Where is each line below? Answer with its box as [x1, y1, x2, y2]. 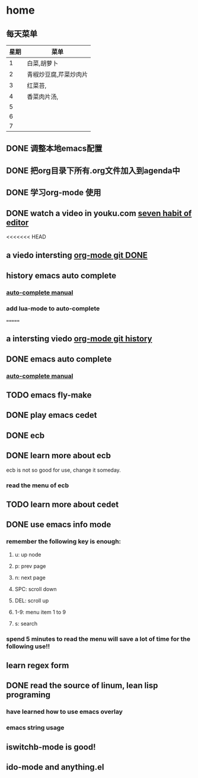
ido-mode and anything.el [6, 762, 104, 772]
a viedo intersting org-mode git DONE [6, 250, 148, 261]
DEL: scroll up [14, 597, 49, 604]
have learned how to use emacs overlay [6, 707, 123, 716]
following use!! [6, 642, 50, 650]
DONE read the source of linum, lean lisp [6, 681, 158, 691]
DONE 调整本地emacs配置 [6, 144, 103, 154]
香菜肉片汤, [27, 93, 59, 101]
